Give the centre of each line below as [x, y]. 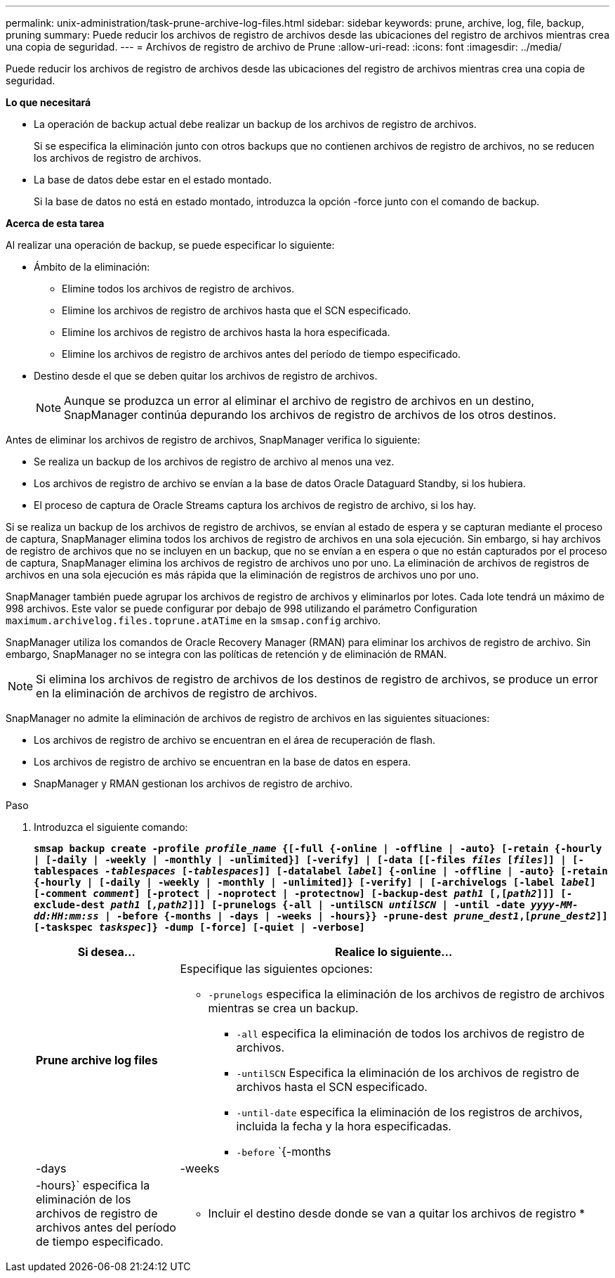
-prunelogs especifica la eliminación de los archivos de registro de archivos [406, 994]
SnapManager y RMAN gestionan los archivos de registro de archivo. [193, 783]
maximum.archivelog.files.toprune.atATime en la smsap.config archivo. [193, 620]
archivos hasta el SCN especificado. [332, 1087]
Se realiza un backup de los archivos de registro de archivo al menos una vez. [214, 461]
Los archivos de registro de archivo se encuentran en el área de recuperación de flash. [235, 740]
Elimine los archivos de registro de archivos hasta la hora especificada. [226, 332]
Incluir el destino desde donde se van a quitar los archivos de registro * [397, 1213]
